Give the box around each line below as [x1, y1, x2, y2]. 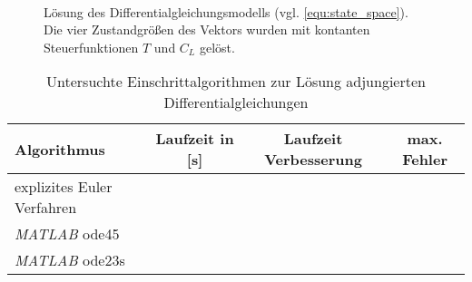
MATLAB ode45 [15, 223, 120, 245]
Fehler [402, 149, 447, 170]
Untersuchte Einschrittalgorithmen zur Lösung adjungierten [46, 71, 426, 92]
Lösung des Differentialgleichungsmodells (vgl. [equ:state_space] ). [44, 2, 408, 21]
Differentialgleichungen [163, 92, 309, 113]
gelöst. [199, 37, 235, 56]
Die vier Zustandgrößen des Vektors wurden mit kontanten [44, 20, 370, 39]
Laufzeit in [155, 128, 234, 150]
